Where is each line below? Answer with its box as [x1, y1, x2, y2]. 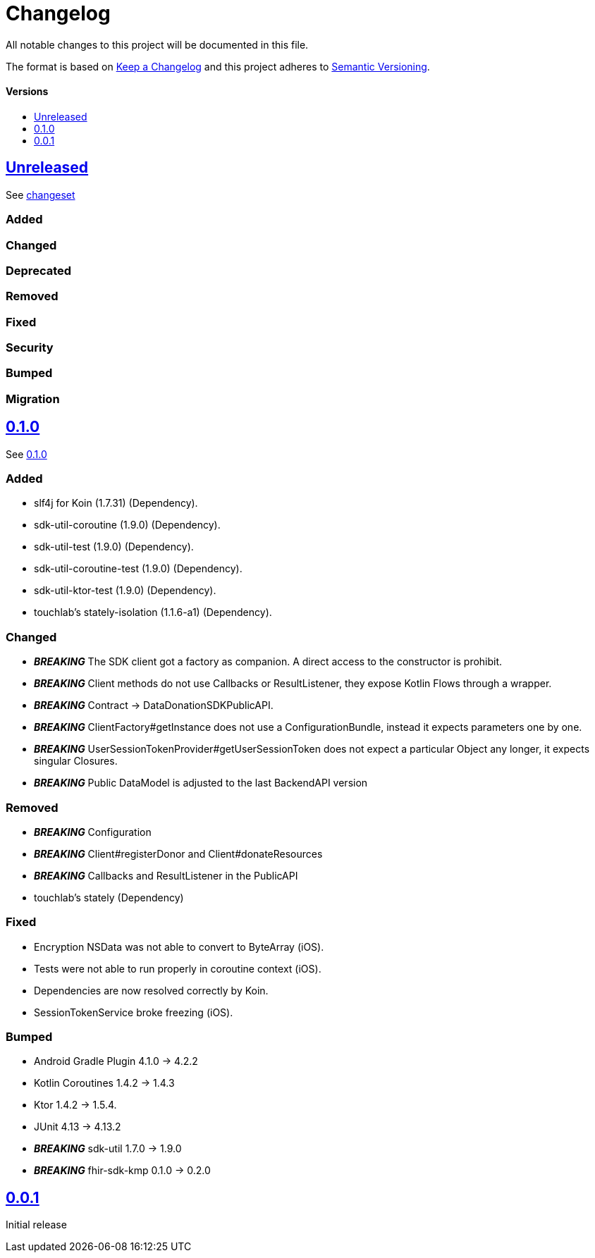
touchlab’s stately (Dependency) [34, 891, 184, 904]
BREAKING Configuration [34, 825, 152, 838]
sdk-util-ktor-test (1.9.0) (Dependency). [34, 584, 216, 597]
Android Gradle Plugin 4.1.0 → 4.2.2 [34, 1055, 198, 1068]
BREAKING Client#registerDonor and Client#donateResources [34, 847, 323, 860]
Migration [6, 391, 60, 406]
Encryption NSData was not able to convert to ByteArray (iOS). [34, 940, 324, 953]
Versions [6, 85, 49, 98]
